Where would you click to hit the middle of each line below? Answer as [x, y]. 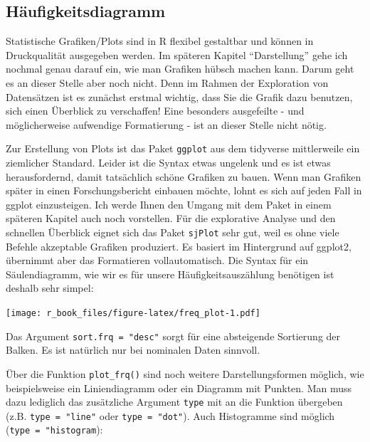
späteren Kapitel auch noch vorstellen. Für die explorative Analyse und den [171, 218]
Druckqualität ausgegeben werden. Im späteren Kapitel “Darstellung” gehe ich [177, 54]
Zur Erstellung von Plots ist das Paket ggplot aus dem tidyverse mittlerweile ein [183, 148]
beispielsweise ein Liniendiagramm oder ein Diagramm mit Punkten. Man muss [179, 388]
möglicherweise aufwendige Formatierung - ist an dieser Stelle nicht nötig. [166, 124]
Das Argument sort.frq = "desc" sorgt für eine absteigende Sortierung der [173, 336]
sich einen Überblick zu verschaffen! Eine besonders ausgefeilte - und [155, 111]
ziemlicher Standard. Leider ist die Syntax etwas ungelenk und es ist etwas [168, 163]
